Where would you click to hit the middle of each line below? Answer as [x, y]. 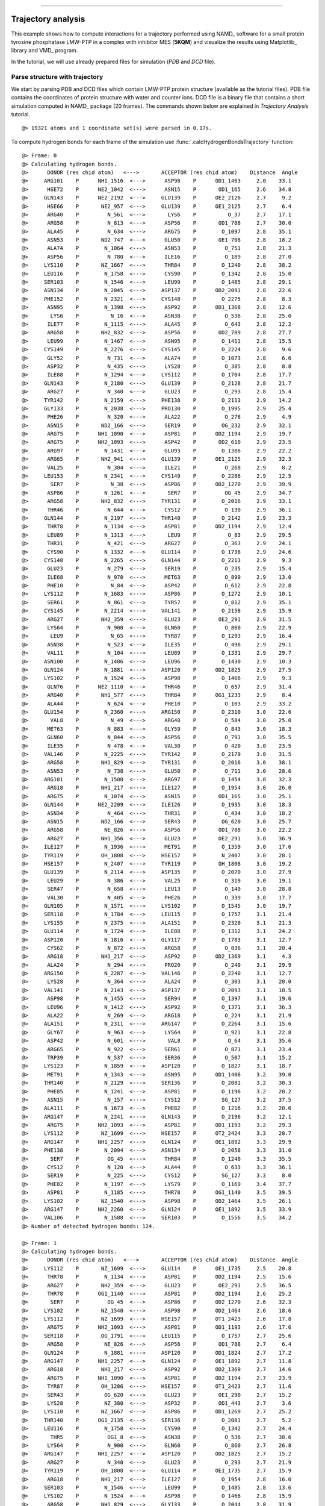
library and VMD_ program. [45, 51]
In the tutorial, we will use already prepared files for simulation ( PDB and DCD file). [113, 61]
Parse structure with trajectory [57, 77]
